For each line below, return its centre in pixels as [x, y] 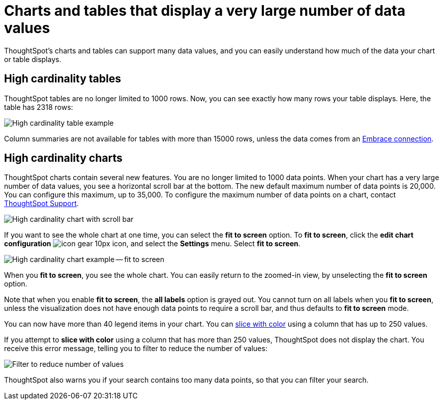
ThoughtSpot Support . [41, 204]
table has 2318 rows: [39, 107]
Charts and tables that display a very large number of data [205, 11]
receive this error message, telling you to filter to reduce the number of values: [136, 349]
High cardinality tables [63, 79]
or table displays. [33, 59]
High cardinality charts [63, 158]
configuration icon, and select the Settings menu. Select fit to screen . [152, 244]
